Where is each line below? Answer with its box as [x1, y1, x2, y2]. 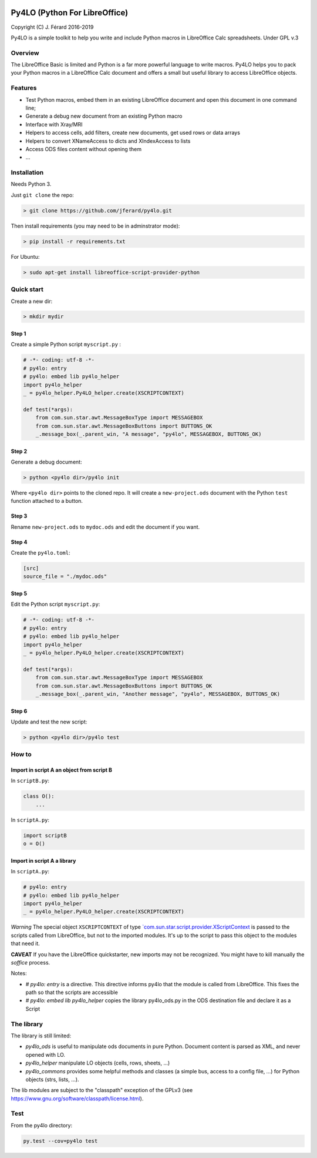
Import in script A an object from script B [11, 766, 113, 773]
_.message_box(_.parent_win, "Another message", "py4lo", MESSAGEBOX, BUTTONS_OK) [35, 690, 281, 697]
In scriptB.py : [11, 777, 50, 785]
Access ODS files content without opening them [25, 145, 142, 152]
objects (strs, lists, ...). [25, 1076, 79, 1083]
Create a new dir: [11, 298, 53, 305]
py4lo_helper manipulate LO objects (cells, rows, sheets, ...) [25, 1059, 170, 1067]
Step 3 [11, 512, 28, 520]
